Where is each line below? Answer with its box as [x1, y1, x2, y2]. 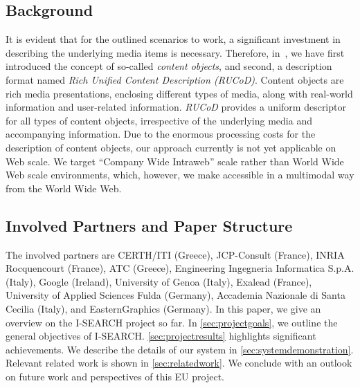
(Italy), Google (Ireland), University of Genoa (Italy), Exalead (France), [6, 274, 312, 288]
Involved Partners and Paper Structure [6, 214, 293, 236]
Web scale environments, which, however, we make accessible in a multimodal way [6, 167, 354, 182]
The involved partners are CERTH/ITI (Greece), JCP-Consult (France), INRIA [6, 247, 345, 261]
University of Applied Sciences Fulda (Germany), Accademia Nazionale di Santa [6, 288, 345, 302]
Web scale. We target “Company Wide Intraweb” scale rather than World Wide [6, 154, 344, 168]
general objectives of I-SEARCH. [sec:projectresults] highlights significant [6, 329, 316, 343]
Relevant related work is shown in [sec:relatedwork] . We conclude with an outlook [6, 355, 352, 370]
